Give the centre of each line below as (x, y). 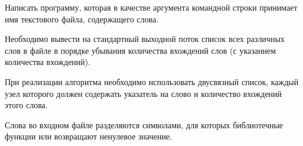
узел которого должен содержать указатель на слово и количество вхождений (144, 93)
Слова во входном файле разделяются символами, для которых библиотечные (144, 124)
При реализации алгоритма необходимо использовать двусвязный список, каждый (152, 81)
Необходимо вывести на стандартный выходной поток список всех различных (145, 39)
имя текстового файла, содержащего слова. (82, 19)
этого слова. (26, 105)
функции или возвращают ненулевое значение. (89, 136)
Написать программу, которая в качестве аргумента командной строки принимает (151, 7)
